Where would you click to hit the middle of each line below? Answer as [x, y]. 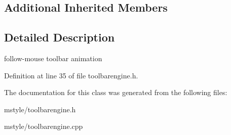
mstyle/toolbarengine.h [40, 109]
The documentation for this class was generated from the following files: [116, 92]
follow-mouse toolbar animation [53, 58]
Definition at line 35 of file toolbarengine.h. [71, 75]
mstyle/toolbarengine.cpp [44, 126]
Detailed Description [60, 37]
